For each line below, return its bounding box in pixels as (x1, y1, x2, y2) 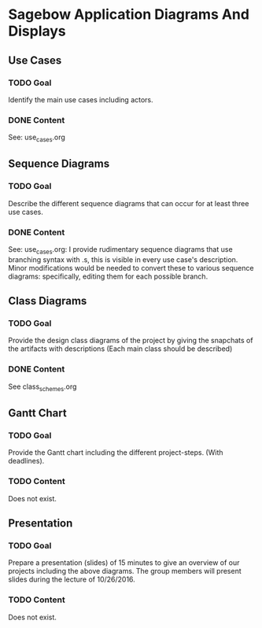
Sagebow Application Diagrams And (8, 6, 250, 24)
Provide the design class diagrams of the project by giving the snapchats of (8, 336, 253, 345)
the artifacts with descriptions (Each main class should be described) (8, 344, 233, 353)
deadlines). (8, 456, 45, 466)
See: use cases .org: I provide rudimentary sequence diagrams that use (8, 244, 234, 256)
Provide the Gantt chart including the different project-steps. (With (8, 448, 223, 457)
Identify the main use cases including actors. (8, 94, 153, 104)
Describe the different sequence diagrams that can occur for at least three (8, 198, 249, 208)
